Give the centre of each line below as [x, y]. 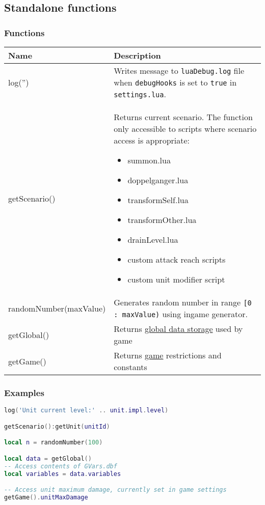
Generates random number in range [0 [183, 302]
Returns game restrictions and [168, 355]
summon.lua [149, 160]
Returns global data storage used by [178, 329]
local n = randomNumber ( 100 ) [54, 443]
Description [137, 55]
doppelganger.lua [158, 180]
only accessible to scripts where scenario [185, 129]
